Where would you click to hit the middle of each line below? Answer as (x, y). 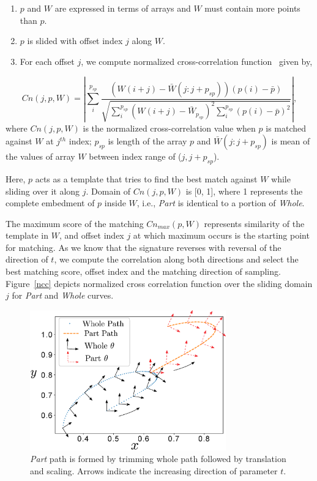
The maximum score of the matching (75, 223)
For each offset (47, 61)
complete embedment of (50, 203)
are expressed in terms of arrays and (123, 8)
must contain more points (252, 8)
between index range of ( (135, 156)
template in (27, 235)
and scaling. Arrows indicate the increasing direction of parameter (154, 470)
